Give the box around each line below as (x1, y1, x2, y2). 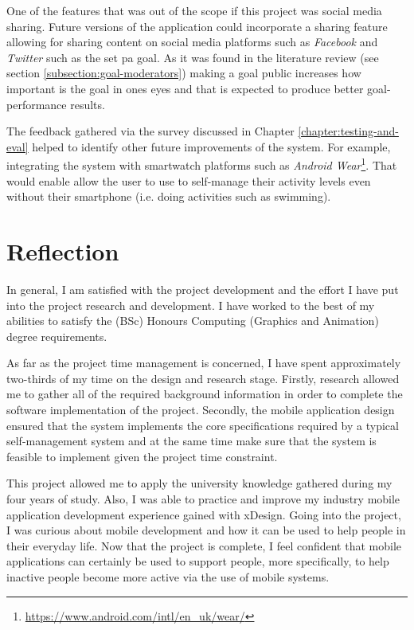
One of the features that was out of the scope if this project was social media (6, 2, 382, 18)
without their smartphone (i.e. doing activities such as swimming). (6, 188, 331, 205)
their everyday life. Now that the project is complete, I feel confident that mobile (6, 537, 402, 554)
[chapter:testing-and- (298, 123, 399, 139)
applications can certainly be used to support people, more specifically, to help (6, 553, 389, 569)
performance (6, 96, 67, 112)
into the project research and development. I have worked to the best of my (6, 296, 375, 313)
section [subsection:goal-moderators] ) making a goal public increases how (6, 65, 361, 81)
